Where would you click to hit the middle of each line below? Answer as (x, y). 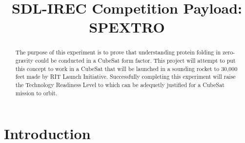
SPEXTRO (127, 27)
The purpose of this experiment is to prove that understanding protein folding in (118, 52)
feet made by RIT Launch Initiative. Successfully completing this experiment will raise (125, 77)
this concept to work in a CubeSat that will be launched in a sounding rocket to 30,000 (126, 68)
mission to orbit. (36, 93)
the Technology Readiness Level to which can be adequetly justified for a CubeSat (120, 84)
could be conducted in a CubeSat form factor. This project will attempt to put (135, 61)
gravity (24, 61)
